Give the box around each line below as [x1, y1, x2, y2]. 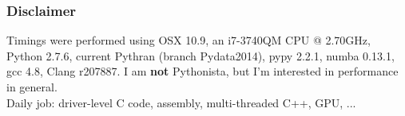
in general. [6, 79, 58, 95]
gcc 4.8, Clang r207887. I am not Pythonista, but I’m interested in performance [6, 63, 399, 79]
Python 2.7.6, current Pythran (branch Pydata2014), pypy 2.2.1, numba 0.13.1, [6, 47, 395, 64]
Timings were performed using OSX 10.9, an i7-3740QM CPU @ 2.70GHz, [6, 32, 371, 48]
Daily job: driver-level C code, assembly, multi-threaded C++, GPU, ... [6, 94, 356, 110]
